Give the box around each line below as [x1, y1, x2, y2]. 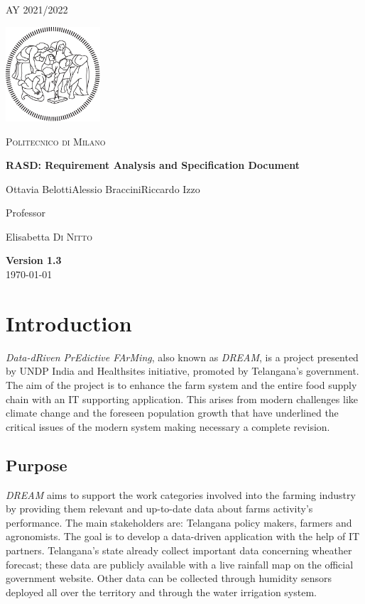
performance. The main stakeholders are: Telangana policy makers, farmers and [6, 515, 352, 529]
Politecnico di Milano [6, 133, 106, 148]
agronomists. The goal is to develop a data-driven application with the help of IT [6, 529, 360, 544]
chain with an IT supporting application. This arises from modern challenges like [6, 391, 359, 406]
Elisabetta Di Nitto [6, 229, 93, 243]
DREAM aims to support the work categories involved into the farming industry [6, 487, 356, 502]
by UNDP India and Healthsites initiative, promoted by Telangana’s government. [6, 363, 359, 378]
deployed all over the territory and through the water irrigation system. [6, 584, 317, 599]
